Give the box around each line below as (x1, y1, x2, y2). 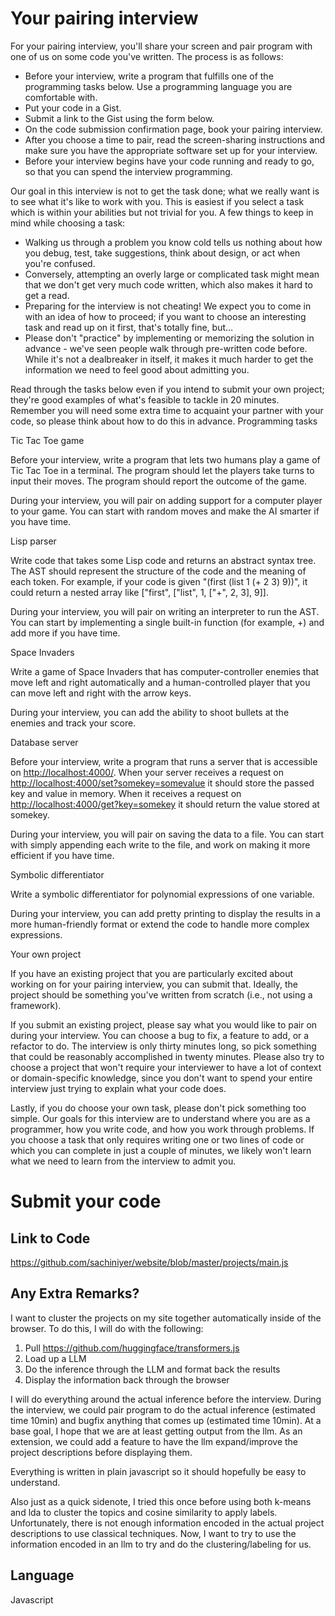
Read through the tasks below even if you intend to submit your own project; (10, 383, 325, 395)
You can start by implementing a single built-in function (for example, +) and (10, 616, 325, 628)
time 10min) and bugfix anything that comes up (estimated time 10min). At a (10, 1414, 322, 1426)
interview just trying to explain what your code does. (10, 1082, 227, 1094)
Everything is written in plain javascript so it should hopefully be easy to (10, 1465, 307, 1477)
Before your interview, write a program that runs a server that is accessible (10, 755, 318, 767)
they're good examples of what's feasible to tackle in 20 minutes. (10, 393, 280, 406)
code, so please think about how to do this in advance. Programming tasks (10, 415, 318, 427)
